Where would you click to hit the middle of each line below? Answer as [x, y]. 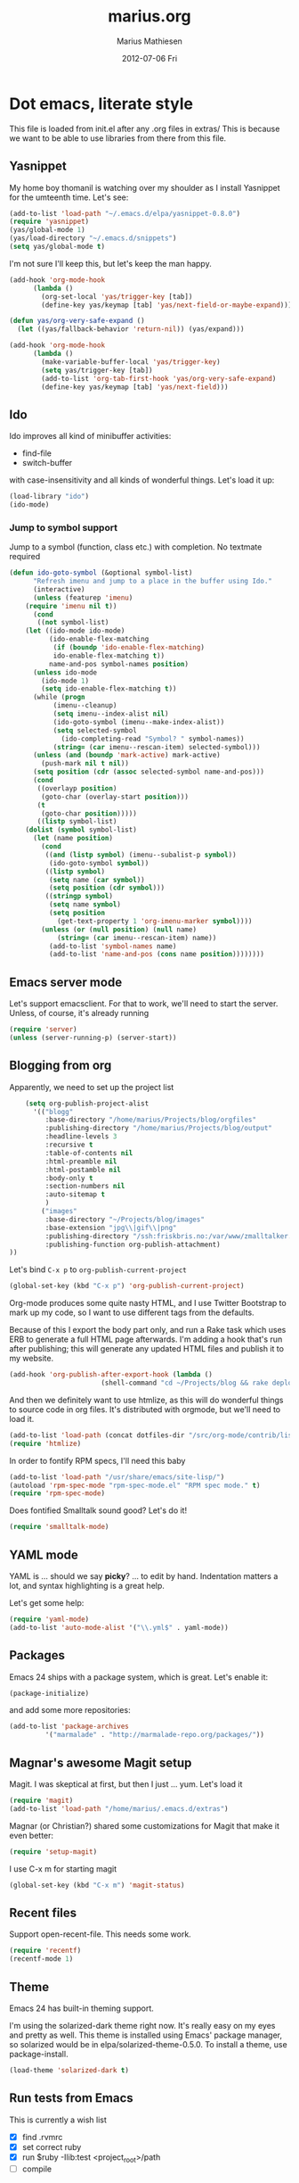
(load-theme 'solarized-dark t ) [69, 2070]
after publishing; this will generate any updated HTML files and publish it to [147, 1349]
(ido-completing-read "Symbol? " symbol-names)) [153, 739]
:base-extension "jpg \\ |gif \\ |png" [111, 1228]
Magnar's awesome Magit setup [101, 1762]
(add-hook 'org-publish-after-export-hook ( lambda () [111, 1375]
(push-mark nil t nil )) [85, 764]
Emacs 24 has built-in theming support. [81, 2008]
